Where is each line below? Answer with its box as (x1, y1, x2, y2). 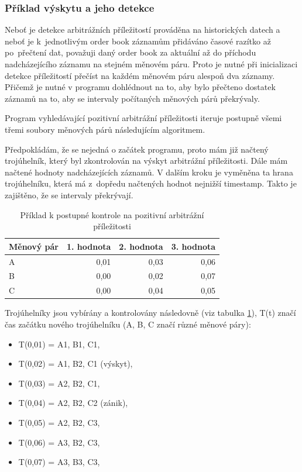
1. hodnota (66, 240, 111, 252)
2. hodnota (119, 240, 163, 252)
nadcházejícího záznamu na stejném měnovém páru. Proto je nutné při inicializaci (5, 58, 298, 70)
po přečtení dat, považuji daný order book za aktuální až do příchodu (5, 46, 256, 58)
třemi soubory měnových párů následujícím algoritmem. (5, 123, 205, 135)
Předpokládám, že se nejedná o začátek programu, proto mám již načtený (5, 143, 269, 155)
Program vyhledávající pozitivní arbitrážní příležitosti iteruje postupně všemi (5, 112, 282, 124)
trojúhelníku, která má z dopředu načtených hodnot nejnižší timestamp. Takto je (5, 177, 297, 190)
